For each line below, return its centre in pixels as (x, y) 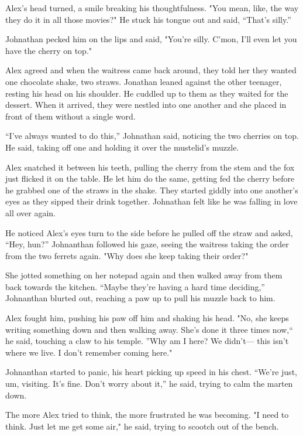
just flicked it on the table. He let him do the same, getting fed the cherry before (150, 178)
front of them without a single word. (70, 116)
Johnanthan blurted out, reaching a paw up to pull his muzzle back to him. (140, 298)
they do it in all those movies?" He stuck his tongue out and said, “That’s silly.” (148, 19)
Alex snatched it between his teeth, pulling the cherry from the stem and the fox (150, 167)
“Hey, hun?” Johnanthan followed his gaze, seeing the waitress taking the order (147, 244)
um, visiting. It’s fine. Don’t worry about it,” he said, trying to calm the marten (149, 384)
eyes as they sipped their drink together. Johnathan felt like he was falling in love (151, 201)
